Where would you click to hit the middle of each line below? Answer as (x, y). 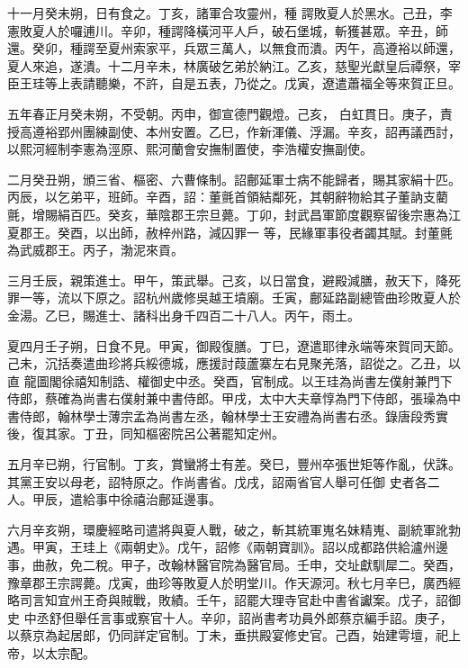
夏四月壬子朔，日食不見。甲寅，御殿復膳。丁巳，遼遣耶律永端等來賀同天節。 (234, 345)
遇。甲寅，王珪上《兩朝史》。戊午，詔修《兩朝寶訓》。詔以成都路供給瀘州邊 (228, 547)
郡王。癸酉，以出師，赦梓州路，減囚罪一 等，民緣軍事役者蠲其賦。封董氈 (236, 232)
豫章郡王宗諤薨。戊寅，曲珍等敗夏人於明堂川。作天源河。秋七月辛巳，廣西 (228, 582)
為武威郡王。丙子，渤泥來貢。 (95, 250)
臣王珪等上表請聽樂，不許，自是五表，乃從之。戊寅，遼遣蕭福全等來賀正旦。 (234, 83)
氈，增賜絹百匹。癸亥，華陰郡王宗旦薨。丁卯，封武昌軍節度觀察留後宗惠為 (228, 214)
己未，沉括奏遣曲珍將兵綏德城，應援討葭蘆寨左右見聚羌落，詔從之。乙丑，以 (234, 363)
